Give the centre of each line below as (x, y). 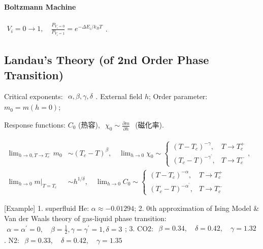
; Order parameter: (178, 96)
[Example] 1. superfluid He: (47, 208)
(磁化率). (150, 124)
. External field (119, 96)
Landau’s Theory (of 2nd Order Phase (107, 60)
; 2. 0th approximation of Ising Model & (197, 208)
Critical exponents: (34, 96)
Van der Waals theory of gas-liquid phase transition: (85, 218)
